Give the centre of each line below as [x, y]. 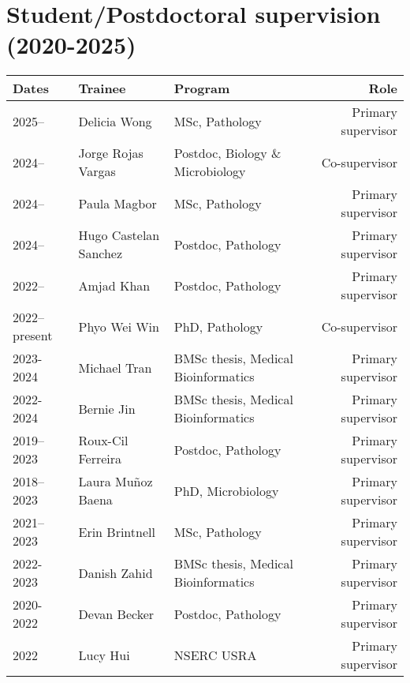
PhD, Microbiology [226, 490]
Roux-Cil [103, 441]
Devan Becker [116, 614]
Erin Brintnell [117, 531]
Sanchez [101, 253]
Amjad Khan [114, 285]
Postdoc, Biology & [227, 153]
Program [202, 88]
